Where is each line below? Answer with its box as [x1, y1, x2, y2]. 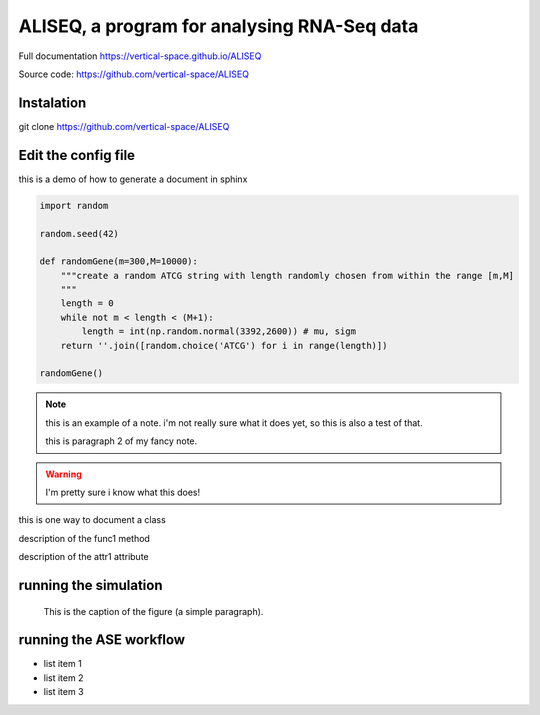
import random [39, 200, 109, 211]
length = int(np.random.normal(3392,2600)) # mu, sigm [81, 326, 357, 337]
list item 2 [43, 671, 84, 684]
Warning [45, 468, 82, 480]
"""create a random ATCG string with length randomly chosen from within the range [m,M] [60, 270, 515, 281]
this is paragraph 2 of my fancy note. [45, 435, 198, 447]
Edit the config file [18, 146, 135, 164]
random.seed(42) [39, 228, 120, 239]
